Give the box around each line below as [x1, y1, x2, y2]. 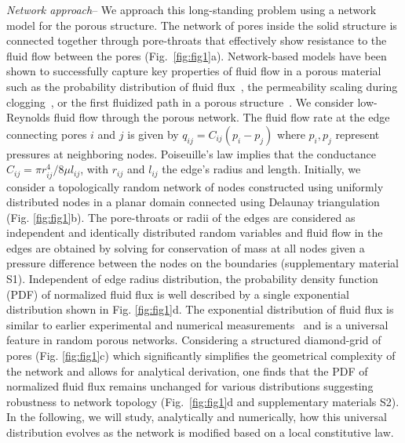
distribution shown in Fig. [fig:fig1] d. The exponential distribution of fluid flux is [6, 301, 394, 318]
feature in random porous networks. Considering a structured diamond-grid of [6, 332, 381, 348]
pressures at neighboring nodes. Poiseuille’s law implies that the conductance [6, 145, 377, 162]
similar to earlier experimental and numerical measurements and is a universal [6, 316, 389, 332]
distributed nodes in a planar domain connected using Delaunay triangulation [6, 194, 380, 210]
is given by [127, 125, 179, 142]
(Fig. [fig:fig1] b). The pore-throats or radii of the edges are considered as [6, 209, 356, 225]
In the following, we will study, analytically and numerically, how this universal [6, 409, 387, 425]
